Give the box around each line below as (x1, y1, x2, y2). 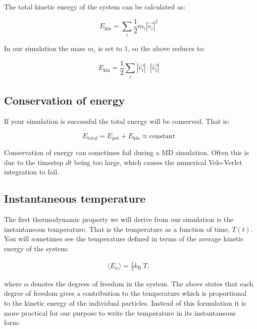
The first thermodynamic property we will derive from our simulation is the (4, 214, 234, 224)
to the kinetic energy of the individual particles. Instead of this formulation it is (4, 297, 246, 308)
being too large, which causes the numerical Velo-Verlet (74, 157, 242, 167)
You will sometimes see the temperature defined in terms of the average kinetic (4, 233, 244, 244)
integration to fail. (4, 166, 59, 177)
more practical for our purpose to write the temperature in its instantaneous (4, 307, 236, 318)
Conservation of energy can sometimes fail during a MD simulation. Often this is (4, 147, 249, 158)
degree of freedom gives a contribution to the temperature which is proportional (4, 288, 247, 298)
